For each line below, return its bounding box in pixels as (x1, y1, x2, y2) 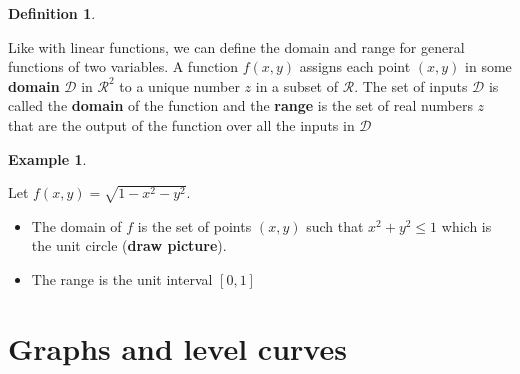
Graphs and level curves (8, 327, 347, 368)
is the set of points (137, 215, 252, 236)
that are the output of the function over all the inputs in (8, 114, 355, 135)
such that (306, 215, 364, 236)
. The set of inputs (354, 75, 468, 96)
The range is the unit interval (31, 269, 213, 290)
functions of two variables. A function (8, 56, 239, 77)
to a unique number (119, 75, 240, 96)
